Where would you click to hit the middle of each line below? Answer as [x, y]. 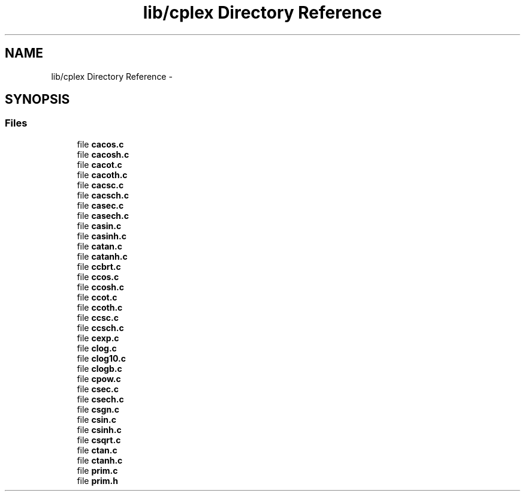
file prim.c [97, 470]
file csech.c [100, 399]
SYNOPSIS [37, 100]
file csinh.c [99, 429]
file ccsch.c [100, 327]
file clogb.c [99, 368]
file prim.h [98, 480]
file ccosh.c [100, 287]
